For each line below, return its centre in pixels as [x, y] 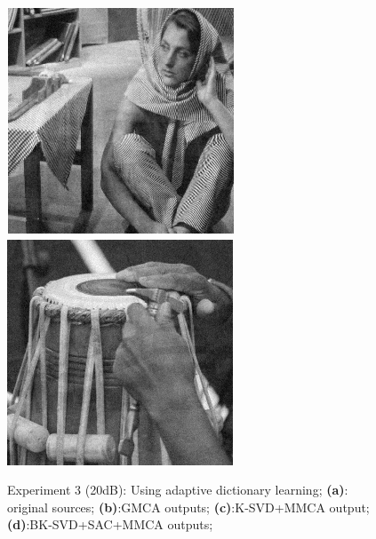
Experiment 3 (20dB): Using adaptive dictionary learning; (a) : [178, 490]
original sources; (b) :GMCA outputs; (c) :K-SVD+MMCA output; [188, 507]
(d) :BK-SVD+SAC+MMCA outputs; [110, 524]
